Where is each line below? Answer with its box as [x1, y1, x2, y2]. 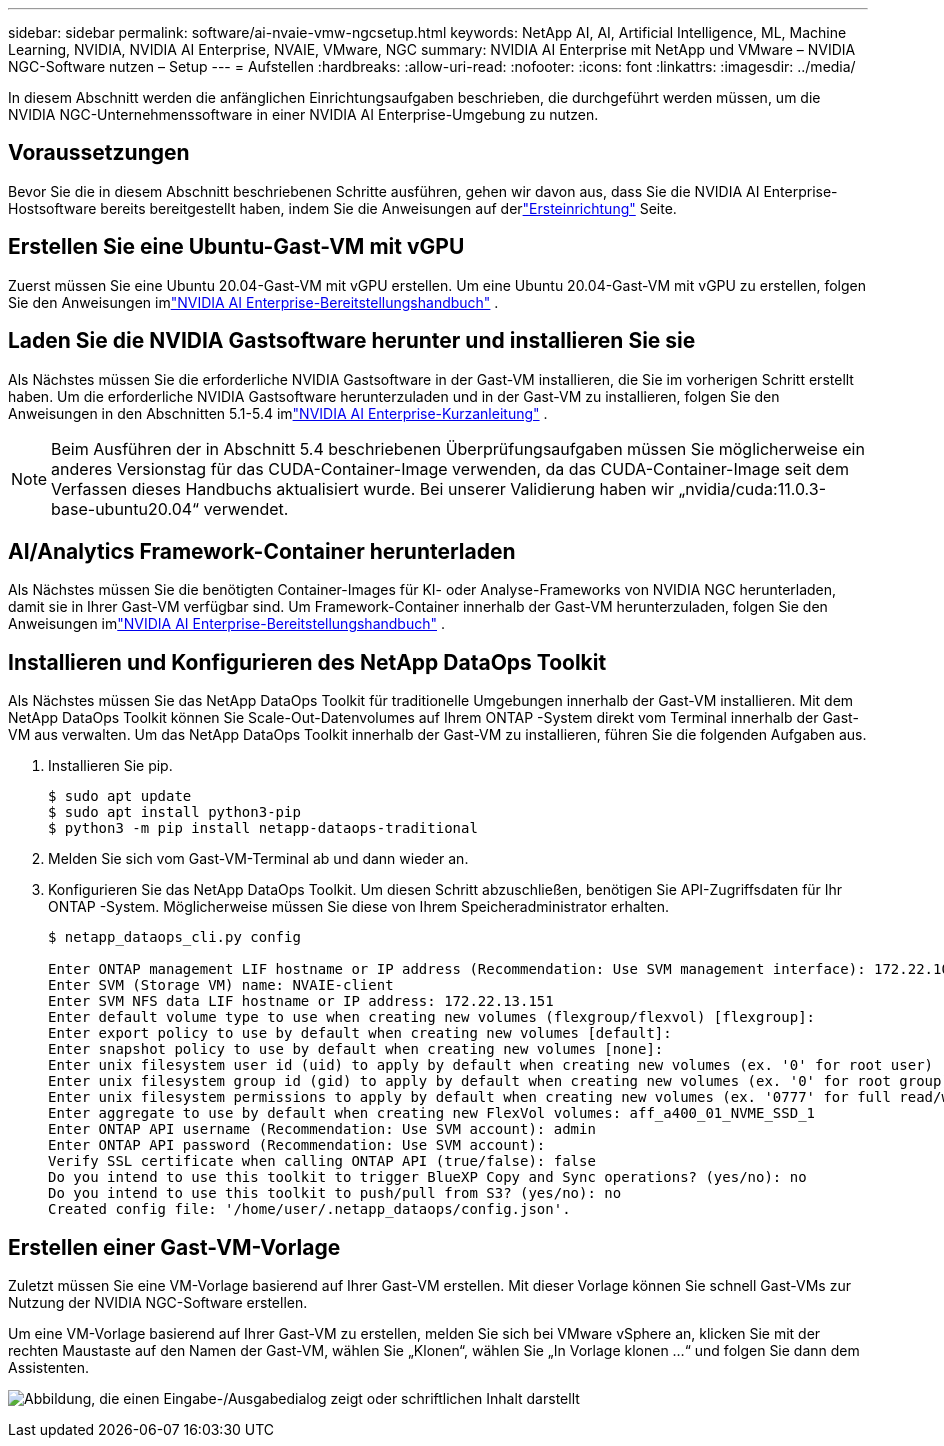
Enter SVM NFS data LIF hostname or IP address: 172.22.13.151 [48, 993, 554, 1010]
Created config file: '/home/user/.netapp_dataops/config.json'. [48, 1201, 571, 1218]
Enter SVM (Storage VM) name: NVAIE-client [48, 977, 394, 994]
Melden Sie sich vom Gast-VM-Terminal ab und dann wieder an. [48, 850, 469, 868]
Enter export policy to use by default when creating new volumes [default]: [48, 1025, 672, 1042]
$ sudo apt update [48, 788, 192, 805]
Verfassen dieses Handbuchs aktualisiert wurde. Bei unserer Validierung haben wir [51, 478, 674, 499]
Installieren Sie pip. [48, 757, 173, 775]
